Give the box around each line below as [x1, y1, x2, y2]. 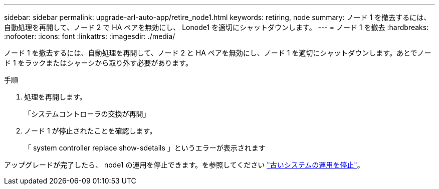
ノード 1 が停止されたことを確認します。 [24, 126, 157, 135]
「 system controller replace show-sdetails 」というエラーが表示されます [24, 143, 266, 152]
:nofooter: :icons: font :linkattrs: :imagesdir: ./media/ [4, 32, 175, 40]
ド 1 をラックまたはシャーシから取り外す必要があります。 [4, 58, 192, 67]
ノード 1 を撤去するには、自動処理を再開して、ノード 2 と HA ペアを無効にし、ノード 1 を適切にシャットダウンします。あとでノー [4, 48, 431, 57]
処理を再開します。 [24, 92, 87, 101]
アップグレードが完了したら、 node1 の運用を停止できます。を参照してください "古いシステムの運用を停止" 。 [4, 160, 364, 169]
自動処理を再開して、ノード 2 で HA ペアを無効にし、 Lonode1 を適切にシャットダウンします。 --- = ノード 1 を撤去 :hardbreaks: [4, 23, 429, 31]
